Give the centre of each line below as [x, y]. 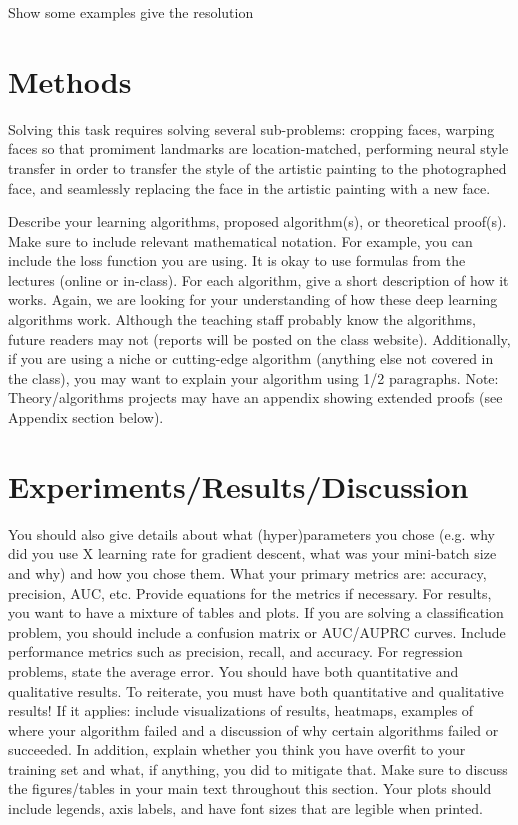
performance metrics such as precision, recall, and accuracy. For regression [235, 651]
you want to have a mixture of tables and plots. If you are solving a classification [256, 612]
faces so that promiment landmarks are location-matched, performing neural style [258, 148]
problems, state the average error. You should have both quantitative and [233, 670]
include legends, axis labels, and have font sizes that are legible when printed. [245, 808]
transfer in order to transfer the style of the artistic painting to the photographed [257, 167]
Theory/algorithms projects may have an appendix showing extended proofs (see [255, 397]
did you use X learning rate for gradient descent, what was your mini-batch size [252, 553]
